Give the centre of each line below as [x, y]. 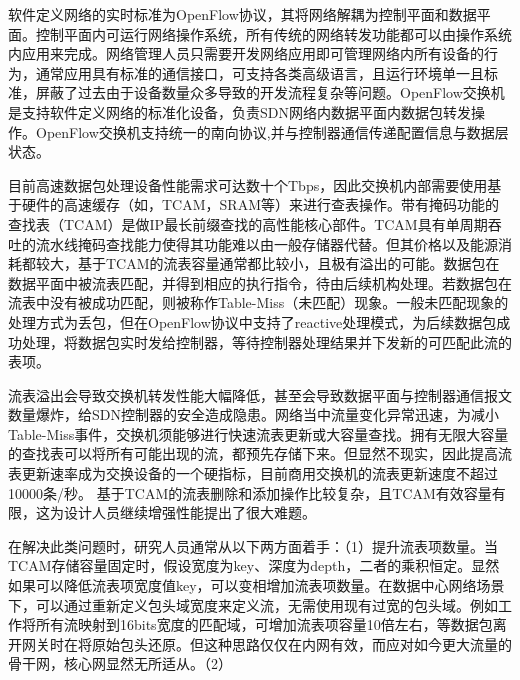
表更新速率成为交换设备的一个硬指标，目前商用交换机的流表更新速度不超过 [253, 473]
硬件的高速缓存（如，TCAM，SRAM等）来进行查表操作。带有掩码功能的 [260, 204]
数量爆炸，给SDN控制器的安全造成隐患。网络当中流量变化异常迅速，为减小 [253, 414]
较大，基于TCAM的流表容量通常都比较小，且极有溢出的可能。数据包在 [267, 263]
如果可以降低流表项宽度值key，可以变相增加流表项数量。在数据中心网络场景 [256, 585]
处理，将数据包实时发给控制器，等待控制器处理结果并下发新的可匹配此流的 [266, 341]
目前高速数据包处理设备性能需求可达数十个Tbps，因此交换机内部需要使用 [248, 184]
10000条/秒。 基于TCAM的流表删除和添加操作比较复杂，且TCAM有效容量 [250, 492]
